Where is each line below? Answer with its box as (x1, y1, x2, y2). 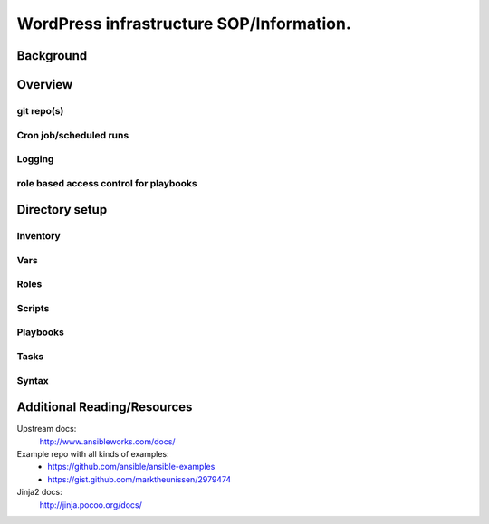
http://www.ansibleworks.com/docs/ (39, 435, 176, 447)
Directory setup (16, 202, 108, 217)
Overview (16, 77, 73, 92)
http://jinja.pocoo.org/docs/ (39, 499, 142, 510)
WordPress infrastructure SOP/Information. (16, 14, 352, 33)
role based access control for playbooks (16, 176, 198, 189)
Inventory (16, 230, 61, 243)
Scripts (16, 301, 50, 314)
